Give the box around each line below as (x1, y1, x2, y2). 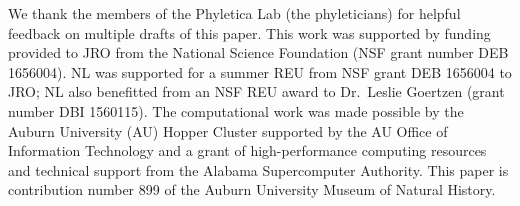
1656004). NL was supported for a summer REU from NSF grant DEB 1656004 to (8, 61, 512, 82)
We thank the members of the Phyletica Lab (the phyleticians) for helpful (8, 3, 461, 23)
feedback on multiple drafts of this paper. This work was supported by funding (8, 22, 491, 43)
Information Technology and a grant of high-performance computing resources (8, 140, 487, 161)
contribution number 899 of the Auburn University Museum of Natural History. (8, 179, 496, 200)
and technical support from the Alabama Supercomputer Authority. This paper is (8, 159, 509, 180)
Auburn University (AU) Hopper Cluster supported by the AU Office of (8, 120, 448, 141)
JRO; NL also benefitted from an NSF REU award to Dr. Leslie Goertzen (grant (8, 81, 505, 102)
